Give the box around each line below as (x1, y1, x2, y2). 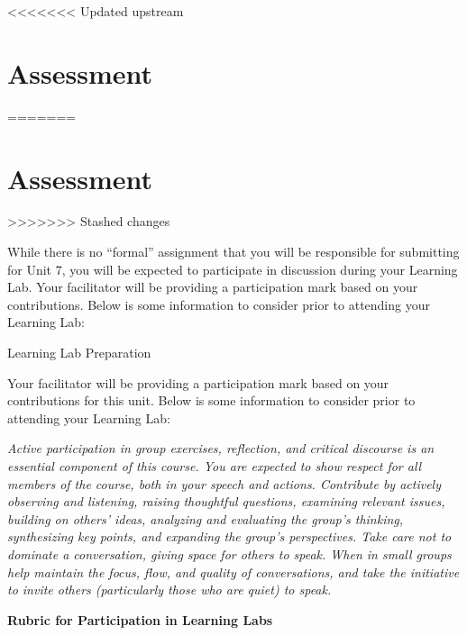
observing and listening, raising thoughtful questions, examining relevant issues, (7, 492, 445, 511)
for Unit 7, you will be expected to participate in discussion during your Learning (7, 259, 458, 278)
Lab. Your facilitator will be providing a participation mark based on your (7, 277, 418, 296)
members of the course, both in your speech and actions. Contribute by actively (7, 474, 441, 493)
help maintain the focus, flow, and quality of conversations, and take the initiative (7, 562, 460, 581)
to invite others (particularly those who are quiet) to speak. (7, 580, 332, 599)
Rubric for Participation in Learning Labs (7, 610, 273, 629)
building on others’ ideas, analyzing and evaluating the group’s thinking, (7, 509, 404, 528)
